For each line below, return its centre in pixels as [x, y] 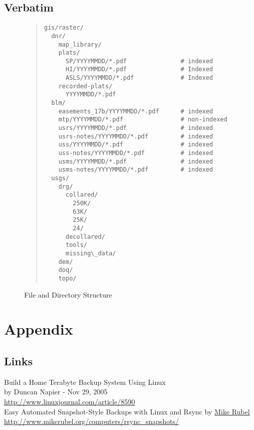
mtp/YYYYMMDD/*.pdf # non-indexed [143, 120]
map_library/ [80, 44]
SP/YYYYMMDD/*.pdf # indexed [139, 61]
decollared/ [85, 237]
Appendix [39, 329]
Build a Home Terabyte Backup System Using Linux [85, 382]
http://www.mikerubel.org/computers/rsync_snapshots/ [92, 421]
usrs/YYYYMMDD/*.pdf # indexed [136, 128]
